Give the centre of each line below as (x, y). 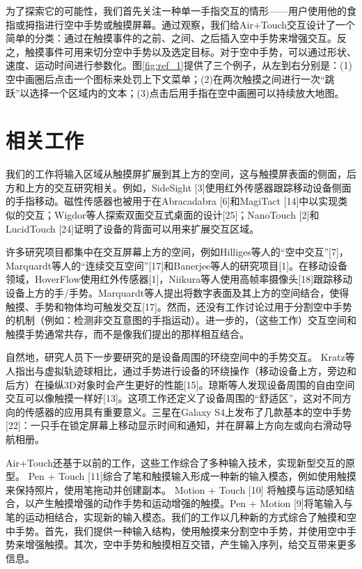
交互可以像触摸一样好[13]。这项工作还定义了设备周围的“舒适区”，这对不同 (174, 398)
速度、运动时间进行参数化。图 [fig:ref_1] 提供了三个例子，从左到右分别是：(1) (179, 65)
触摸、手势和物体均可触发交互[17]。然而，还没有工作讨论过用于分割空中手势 (179, 306)
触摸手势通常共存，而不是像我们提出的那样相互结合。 (127, 333)
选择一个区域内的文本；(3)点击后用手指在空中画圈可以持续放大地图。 (187, 92)
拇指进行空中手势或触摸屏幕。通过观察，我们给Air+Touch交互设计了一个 (190, 24)
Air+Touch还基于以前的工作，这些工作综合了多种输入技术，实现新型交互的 (176, 462)
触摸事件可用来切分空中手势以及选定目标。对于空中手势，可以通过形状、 (190, 51)
